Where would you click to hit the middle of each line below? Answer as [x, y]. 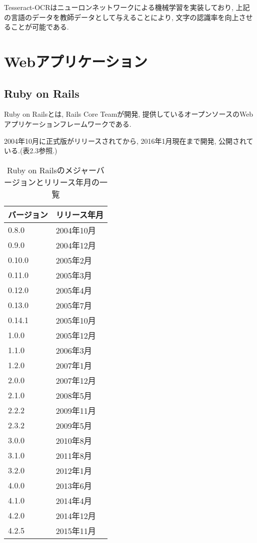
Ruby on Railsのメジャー [52, 170]
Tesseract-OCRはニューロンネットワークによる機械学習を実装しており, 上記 [127, 7]
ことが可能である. [40, 27]
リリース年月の [71, 182]
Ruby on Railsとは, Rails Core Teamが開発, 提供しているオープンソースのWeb [129, 114]
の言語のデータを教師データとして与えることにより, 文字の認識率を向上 [121, 17]
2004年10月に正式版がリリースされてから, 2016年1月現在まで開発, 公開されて [129, 141]
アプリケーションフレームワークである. [68, 123]
